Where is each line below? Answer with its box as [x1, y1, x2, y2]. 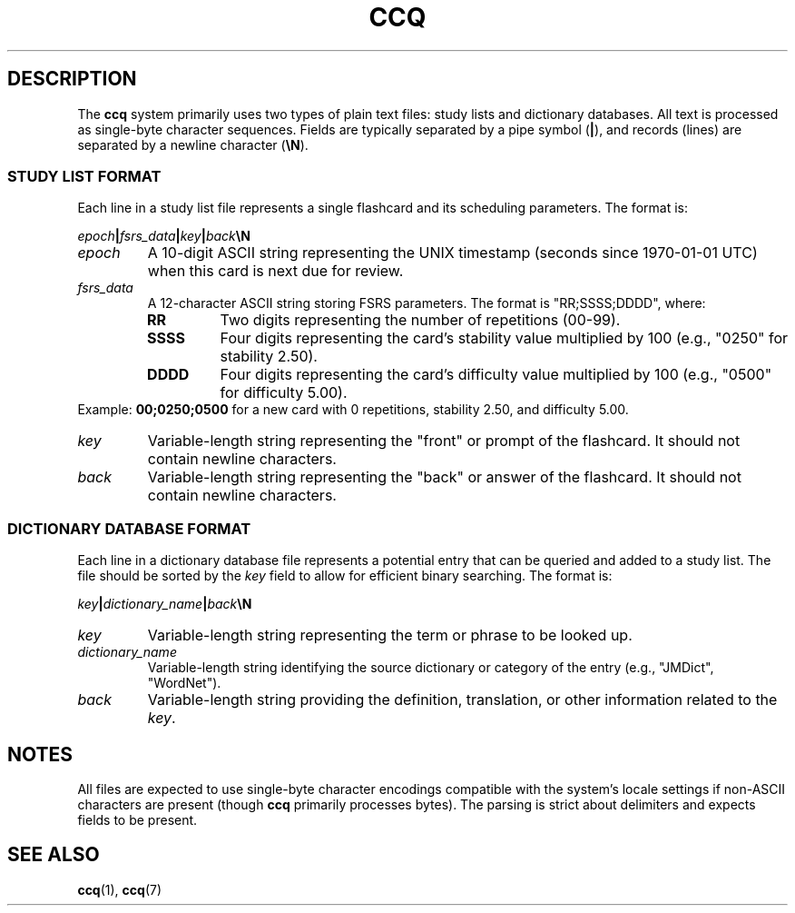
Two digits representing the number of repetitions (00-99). [220, 311, 621, 330]
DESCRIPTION [7, 67, 137, 91]
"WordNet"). [147, 675, 221, 691]
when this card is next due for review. [147, 262, 404, 281]
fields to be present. [77, 811, 198, 828]
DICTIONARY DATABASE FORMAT [7, 519, 251, 538]
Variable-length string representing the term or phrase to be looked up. [147, 626, 633, 645]
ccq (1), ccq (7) [77, 881, 162, 898]
